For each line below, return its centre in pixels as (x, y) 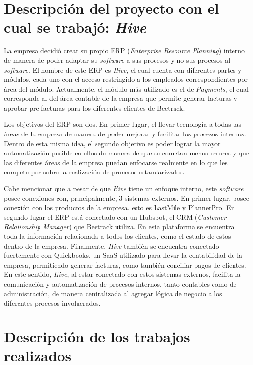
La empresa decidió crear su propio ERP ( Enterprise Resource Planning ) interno (125, 50)
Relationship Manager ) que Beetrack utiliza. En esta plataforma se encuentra (119, 226)
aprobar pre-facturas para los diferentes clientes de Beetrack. (95, 107)
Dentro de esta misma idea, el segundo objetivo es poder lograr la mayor (112, 143)
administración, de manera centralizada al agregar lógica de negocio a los (113, 293)
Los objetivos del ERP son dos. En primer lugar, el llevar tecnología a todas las (123, 124)
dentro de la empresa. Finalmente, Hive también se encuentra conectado (112, 245)
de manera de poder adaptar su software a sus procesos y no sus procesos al (117, 60)
